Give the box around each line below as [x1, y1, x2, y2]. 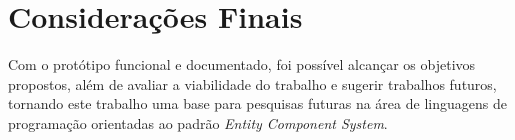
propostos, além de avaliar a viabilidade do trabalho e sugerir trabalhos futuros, [8, 73, 497, 94]
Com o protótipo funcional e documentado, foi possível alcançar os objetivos [8, 54, 476, 75]
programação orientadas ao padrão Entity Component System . [8, 112, 388, 133]
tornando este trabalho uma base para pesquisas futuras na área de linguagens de [8, 93, 507, 114]
